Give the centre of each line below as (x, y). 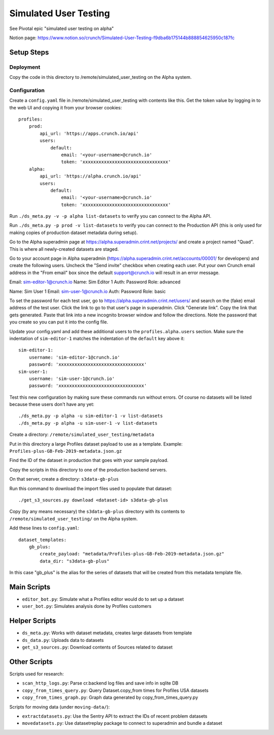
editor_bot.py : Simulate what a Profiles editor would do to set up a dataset (103, 599)
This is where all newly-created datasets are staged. (64, 249)
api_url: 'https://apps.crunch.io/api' (89, 133)
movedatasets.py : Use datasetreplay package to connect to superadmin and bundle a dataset (122, 723)
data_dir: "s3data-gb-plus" (75, 561)
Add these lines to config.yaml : (44, 528)
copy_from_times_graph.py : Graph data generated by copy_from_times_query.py (110, 697)
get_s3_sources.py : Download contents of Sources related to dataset (97, 647)
